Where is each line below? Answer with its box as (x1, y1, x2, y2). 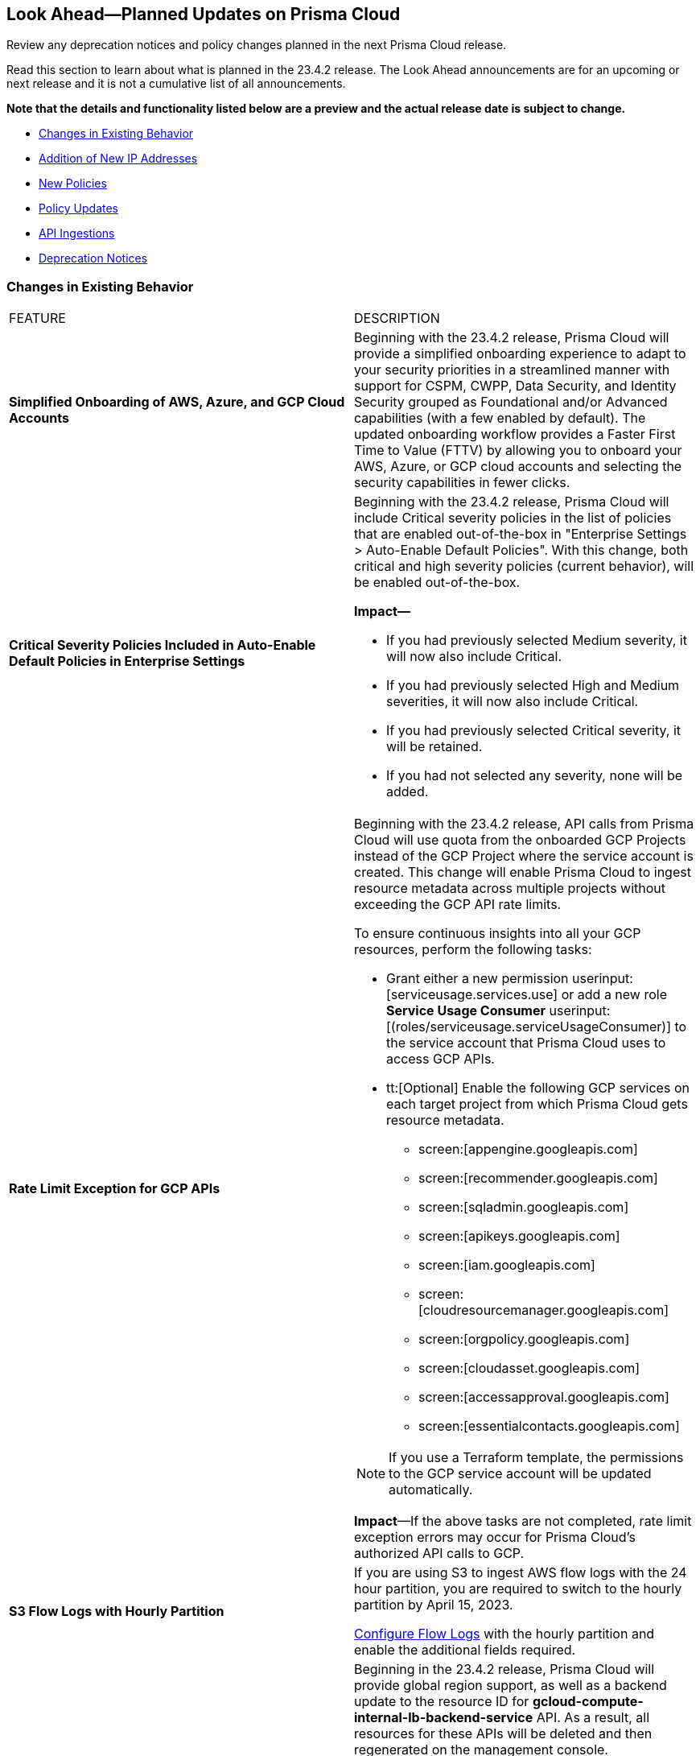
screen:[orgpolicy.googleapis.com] (418, 1331, 630, 1348)
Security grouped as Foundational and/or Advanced (354, 394, 668, 411)
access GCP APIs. (386, 1051, 495, 1068)
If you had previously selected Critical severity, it (386, 722, 681, 739)
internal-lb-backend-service (354, 1709, 533, 1726)
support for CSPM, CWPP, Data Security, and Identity (354, 378, 677, 395)
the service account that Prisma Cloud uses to (386, 1035, 666, 1052)
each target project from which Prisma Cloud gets (386, 1096, 688, 1113)
